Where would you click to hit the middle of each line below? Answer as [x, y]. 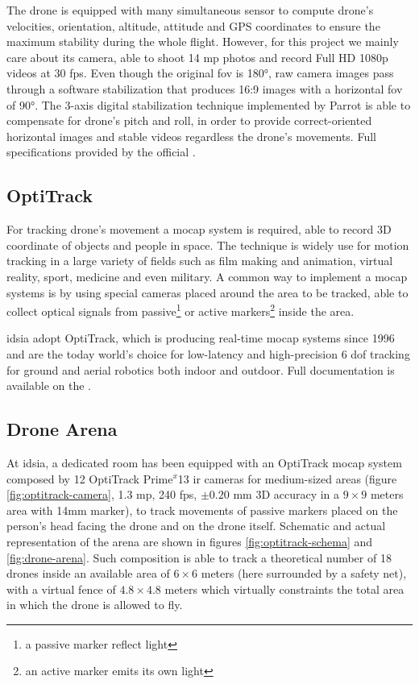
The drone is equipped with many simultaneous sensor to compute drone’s [190, 10]
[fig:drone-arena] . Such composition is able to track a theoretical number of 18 [199, 557]
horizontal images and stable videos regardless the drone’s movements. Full [191, 136]
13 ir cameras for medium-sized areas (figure [287, 478]
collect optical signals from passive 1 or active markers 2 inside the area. [180, 310]
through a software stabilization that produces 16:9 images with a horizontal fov [205, 88]
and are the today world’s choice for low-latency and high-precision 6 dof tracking [208, 353]
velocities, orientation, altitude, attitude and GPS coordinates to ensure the [193, 25]
